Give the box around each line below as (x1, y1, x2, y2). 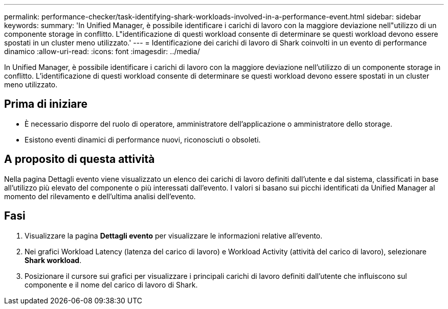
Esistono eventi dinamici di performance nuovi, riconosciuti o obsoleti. (25, 135, 261, 144)
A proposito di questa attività (4, 153, 155, 166)
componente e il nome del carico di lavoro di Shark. (25, 280, 198, 289)
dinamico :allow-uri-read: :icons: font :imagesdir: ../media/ (4, 47, 200, 56)
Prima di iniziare (4, 98, 88, 111)
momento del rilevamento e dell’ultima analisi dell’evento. (4, 192, 196, 201)
